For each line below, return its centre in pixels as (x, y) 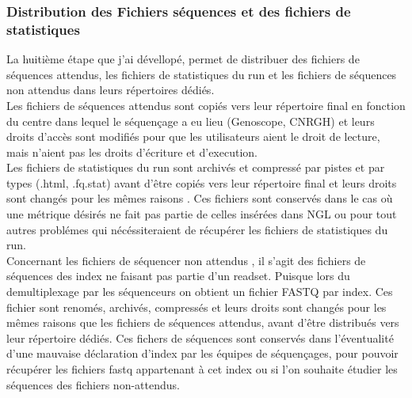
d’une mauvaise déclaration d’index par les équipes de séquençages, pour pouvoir (202, 353)
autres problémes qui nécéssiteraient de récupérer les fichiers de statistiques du (197, 229)
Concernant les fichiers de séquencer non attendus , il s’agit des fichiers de (186, 260)
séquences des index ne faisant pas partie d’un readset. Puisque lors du (178, 276)
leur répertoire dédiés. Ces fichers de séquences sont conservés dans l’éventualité (200, 337)
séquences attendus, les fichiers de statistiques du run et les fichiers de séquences (202, 74)
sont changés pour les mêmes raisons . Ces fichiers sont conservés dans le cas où (200, 198)
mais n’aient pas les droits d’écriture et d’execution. (132, 152)
